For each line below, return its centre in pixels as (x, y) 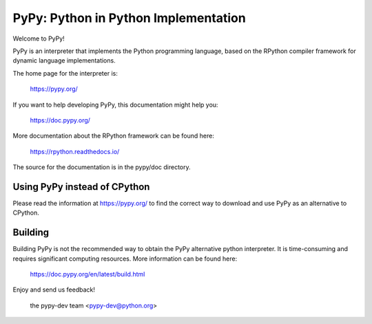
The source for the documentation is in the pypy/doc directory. (102, 167)
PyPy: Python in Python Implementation (129, 18)
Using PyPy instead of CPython (81, 187)
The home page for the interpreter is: (65, 73)
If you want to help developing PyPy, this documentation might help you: (115, 105)
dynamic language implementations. (64, 61)
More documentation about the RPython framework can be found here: (114, 136)
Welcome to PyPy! (39, 39)
